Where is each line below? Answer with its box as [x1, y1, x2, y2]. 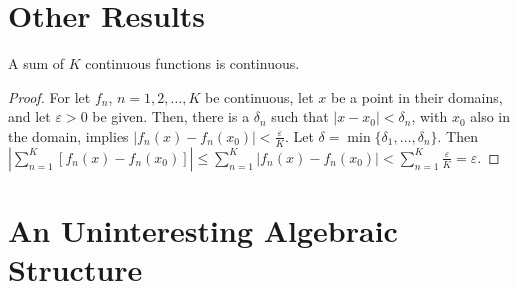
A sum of [8, 53, 65, 74]
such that [271, 106, 329, 127]
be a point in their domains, [330, 86, 503, 107]
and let [8, 106, 51, 127]
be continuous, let [205, 86, 314, 107]
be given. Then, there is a [92, 106, 250, 127]
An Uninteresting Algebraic [8, 209, 398, 250]
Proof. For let [8, 86, 91, 107]
